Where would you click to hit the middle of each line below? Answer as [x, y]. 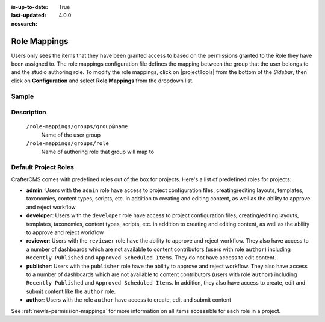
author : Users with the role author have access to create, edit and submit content [129, 300]
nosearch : [24, 23]
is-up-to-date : [29, 7]
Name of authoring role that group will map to [98, 152]
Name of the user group [71, 135]
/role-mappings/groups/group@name [77, 127]
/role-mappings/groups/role [68, 144]
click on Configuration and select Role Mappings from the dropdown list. [102, 81]
